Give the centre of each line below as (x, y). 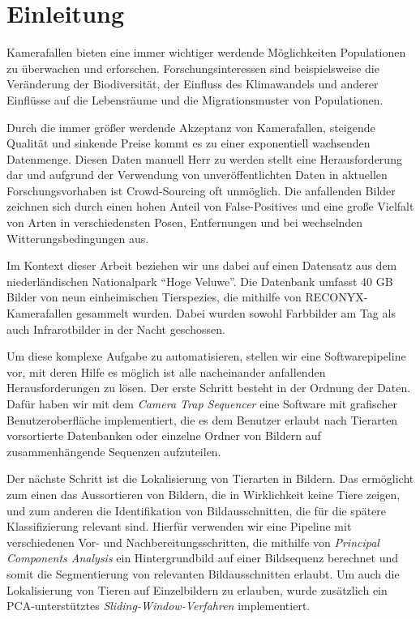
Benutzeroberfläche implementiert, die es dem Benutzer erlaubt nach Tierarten (202, 419)
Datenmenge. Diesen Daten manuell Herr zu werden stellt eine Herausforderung (204, 158)
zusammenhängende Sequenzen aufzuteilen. (114, 451)
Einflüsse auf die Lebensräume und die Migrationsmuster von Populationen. (195, 99)
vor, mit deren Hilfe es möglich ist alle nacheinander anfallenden (166, 371)
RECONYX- (336, 297)
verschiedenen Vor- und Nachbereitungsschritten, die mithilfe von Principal (193, 542)
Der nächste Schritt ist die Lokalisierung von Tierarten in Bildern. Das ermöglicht (210, 478)
